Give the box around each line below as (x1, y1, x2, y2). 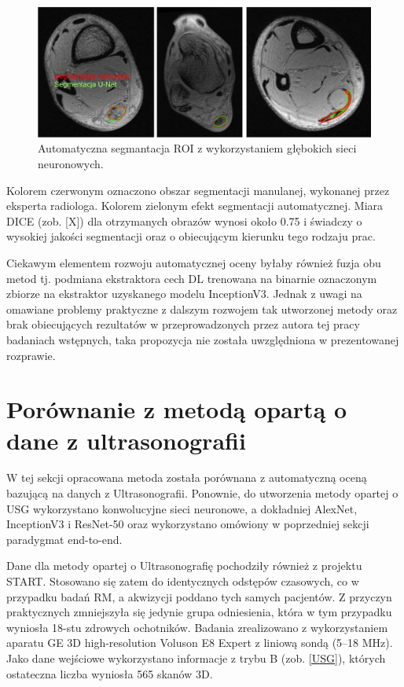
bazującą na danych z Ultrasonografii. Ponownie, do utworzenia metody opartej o (6, 485, 398, 501)
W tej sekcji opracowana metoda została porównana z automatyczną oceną (6, 469, 367, 486)
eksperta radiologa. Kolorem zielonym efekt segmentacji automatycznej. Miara (6, 197, 384, 214)
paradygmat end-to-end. (6, 531, 123, 547)
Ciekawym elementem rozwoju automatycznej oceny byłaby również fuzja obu (6, 255, 381, 271)
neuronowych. (38, 156, 104, 172)
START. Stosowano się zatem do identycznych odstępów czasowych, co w (6, 573, 359, 590)
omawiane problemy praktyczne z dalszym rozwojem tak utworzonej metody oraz (6, 300, 398, 317)
